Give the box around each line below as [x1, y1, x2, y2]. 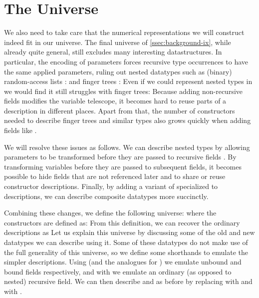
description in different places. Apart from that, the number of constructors [4, 105, 235, 115]
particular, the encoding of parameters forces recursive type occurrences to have [4, 56, 249, 66]
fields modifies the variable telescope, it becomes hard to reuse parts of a [4, 95, 227, 106]
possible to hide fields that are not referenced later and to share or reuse [4, 171, 226, 181]
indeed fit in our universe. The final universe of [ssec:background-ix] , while [4, 36, 231, 47]
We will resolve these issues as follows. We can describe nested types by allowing [4, 141, 250, 152]
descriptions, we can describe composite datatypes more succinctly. [4, 190, 209, 201]
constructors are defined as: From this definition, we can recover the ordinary [4, 217, 240, 227]
